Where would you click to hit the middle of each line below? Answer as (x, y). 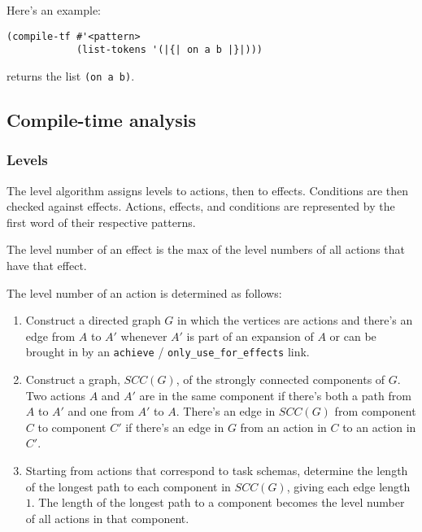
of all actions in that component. (107, 518)
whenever (144, 336)
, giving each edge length (348, 486)
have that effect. (47, 265)
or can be (353, 336)
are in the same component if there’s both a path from (275, 395)
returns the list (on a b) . (71, 75)
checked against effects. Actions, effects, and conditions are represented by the (201, 206)
